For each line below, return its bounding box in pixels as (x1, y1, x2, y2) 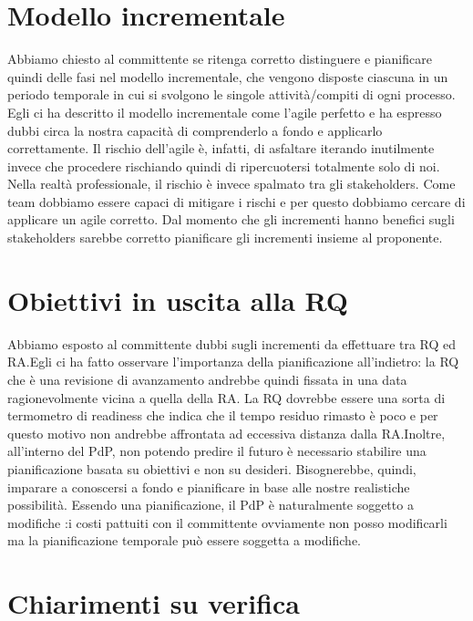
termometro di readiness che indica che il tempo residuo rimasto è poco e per (7, 406, 438, 425)
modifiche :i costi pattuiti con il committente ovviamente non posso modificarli (7, 512, 447, 532)
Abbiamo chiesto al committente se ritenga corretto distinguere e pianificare (7, 49, 432, 68)
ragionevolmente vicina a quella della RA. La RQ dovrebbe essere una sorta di (7, 388, 446, 407)
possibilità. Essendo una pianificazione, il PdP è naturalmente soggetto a (7, 495, 414, 514)
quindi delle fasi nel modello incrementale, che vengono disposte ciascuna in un (7, 67, 448, 86)
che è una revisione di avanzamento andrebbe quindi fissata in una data (7, 369, 407, 388)
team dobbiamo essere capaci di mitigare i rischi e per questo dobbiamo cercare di (7, 191, 466, 211)
